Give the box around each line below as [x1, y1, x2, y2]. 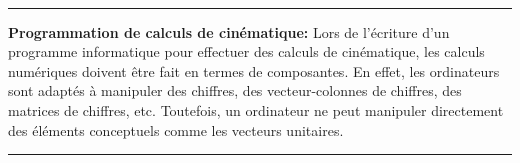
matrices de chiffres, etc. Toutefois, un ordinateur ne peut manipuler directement [8, 99, 504, 120]
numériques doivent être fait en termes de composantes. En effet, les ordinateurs [8, 60, 500, 81]
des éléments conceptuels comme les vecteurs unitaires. [8, 119, 344, 140]
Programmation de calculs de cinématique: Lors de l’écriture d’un [8, 21, 450, 42]
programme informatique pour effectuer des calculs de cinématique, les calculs [8, 41, 485, 62]
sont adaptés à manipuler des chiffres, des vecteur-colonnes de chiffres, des [8, 80, 462, 101]
